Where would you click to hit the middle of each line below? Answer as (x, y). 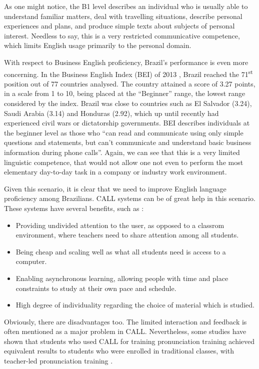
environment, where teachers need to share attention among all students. (127, 235)
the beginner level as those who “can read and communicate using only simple (124, 132)
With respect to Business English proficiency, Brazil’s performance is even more (126, 62)
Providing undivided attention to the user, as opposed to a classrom (120, 225)
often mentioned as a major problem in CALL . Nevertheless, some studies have (125, 331)
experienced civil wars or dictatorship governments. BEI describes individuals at (127, 123)
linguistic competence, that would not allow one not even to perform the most (124, 162)
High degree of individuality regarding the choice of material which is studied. (135, 305)
